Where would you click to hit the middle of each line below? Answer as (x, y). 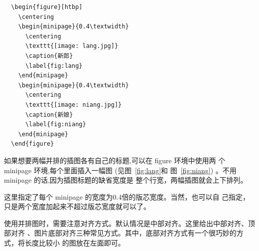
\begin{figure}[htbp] (47, 7)
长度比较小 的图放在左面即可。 (75, 243)
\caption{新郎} (49, 56)
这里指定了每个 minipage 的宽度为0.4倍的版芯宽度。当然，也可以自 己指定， (127, 196)
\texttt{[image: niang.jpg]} (73, 105)
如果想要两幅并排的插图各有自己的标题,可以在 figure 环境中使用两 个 (115, 160)
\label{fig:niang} (56, 125)
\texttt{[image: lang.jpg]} (72, 46)
